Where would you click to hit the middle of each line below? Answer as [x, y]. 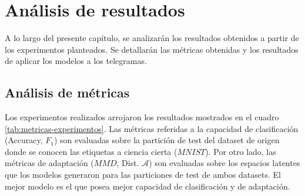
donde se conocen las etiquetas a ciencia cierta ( [91, 151]
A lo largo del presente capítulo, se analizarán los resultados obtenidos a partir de [152, 38]
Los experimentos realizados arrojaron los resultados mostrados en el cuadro [142, 117]
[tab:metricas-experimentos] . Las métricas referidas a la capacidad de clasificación [152, 128]
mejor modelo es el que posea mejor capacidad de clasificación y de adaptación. [148, 186]
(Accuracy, [24, 140]
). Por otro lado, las [241, 151]
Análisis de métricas [67, 92]
